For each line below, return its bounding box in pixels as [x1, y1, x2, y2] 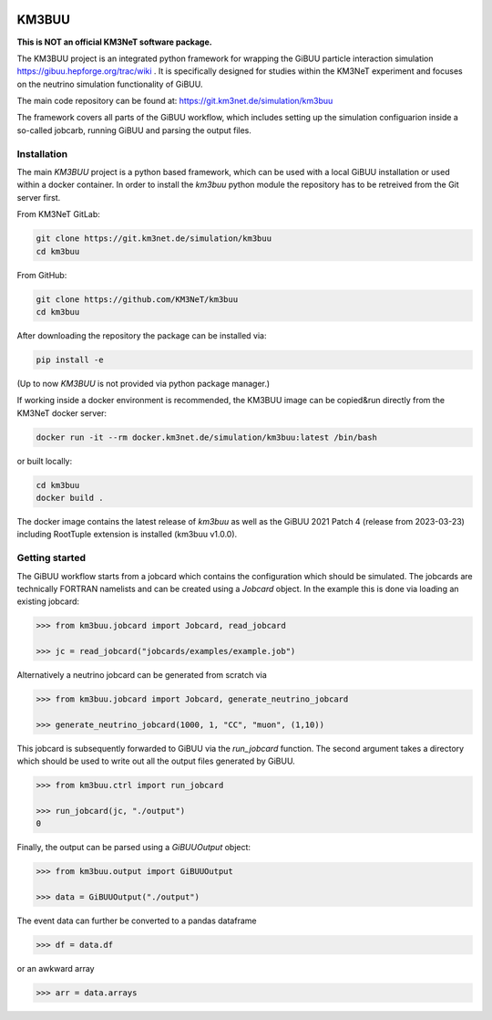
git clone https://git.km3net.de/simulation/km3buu [36, 234, 272, 244]
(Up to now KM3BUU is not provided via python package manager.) [16, 378, 271, 389]
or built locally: [16, 455, 73, 466]
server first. [16, 192, 61, 203]
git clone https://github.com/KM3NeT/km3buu [36, 294, 239, 305]
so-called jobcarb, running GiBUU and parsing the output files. [16, 124, 252, 136]
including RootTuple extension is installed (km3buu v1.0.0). [16, 529, 238, 540]
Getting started [16, 552, 87, 565]
